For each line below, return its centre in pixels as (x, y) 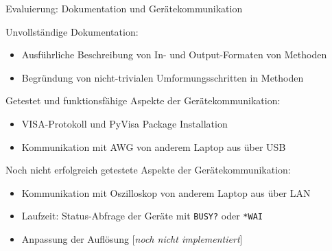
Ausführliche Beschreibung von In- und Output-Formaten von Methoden (174, 55)
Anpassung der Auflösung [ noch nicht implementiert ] (132, 239)
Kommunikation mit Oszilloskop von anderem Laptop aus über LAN (166, 192)
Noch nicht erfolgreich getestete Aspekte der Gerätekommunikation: (148, 170)
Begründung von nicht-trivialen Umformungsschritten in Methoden (163, 77)
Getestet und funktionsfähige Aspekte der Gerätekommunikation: (143, 100)
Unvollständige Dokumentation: (72, 31)
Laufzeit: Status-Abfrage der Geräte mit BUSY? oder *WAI (142, 216)
